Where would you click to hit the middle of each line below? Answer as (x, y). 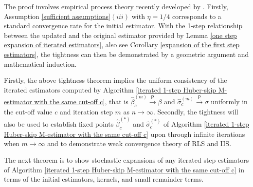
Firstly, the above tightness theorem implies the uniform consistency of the (116, 80)
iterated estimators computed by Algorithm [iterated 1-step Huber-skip (110, 89)
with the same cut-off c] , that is (81, 101)
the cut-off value (28, 111)
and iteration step (86, 111)
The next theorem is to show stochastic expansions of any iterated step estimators (126, 160)
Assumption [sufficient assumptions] (57, 16)
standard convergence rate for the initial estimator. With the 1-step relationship (123, 26)
